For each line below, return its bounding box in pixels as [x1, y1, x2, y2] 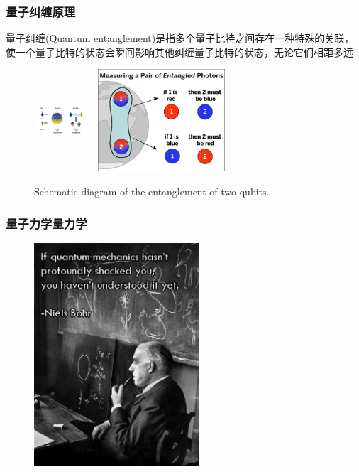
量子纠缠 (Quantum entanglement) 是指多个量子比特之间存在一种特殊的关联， [6, 31, 355, 45]
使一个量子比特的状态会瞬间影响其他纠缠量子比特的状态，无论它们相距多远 [6, 44, 353, 59]
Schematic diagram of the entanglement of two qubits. [34, 184, 270, 198]
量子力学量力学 [6, 214, 87, 232]
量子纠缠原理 [6, 2, 76, 20]
